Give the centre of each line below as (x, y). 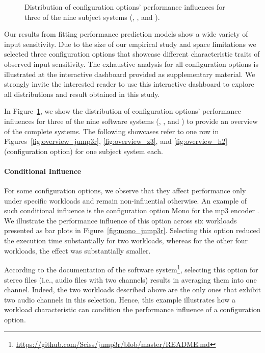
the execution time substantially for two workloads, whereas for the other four (126, 241)
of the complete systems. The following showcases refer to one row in (112, 131)
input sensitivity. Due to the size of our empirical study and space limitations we (130, 44)
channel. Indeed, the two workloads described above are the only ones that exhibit (132, 289)
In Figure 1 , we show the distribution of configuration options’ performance (123, 111)
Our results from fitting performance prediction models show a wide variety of (126, 34)
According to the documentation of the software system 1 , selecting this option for (131, 269)
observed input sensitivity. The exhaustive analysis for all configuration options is (131, 64)
